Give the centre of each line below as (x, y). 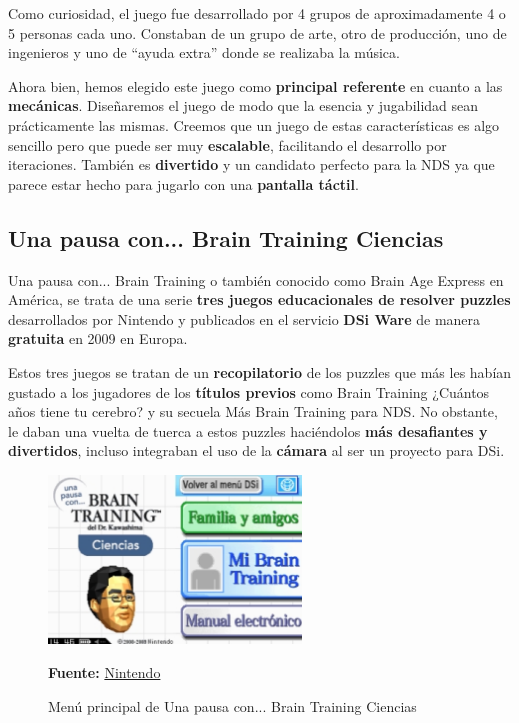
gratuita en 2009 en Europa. (98, 338)
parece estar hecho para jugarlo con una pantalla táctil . (183, 183)
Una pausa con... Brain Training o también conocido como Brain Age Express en (256, 279)
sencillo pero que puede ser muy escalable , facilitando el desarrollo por (227, 144)
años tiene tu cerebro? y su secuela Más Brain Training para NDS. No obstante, (253, 411)
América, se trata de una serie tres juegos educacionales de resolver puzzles (259, 299)
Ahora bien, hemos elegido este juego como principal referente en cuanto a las (255, 85)
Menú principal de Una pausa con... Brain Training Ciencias (232, 705)
